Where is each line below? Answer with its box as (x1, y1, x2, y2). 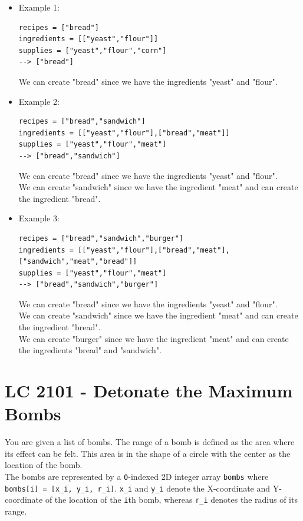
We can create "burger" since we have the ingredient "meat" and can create (18, 332, 289, 344)
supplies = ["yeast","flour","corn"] (18, 46, 167, 55)
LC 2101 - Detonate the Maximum (5, 379, 293, 403)
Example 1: (18, 1, 60, 13)
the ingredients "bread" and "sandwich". (18, 344, 162, 356)
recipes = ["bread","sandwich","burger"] (18, 234, 183, 243)
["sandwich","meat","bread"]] (18, 257, 137, 266)
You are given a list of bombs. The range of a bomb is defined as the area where (5, 436, 295, 448)
